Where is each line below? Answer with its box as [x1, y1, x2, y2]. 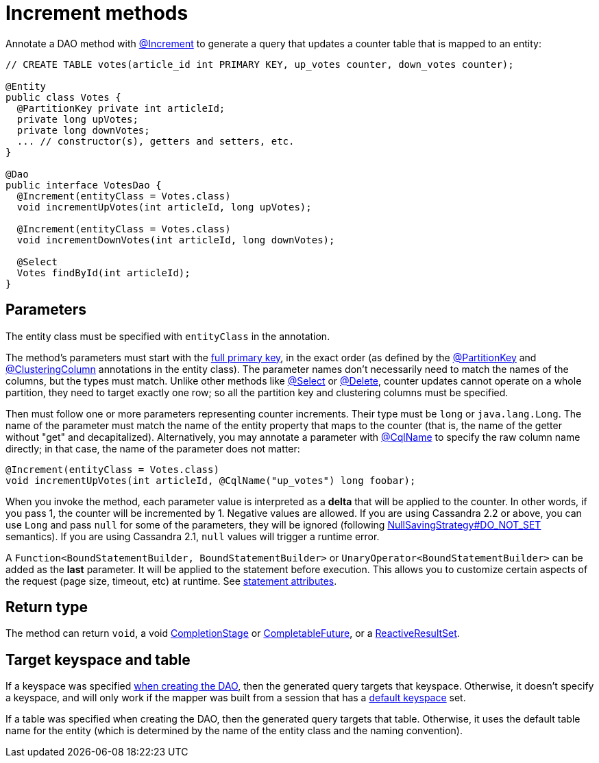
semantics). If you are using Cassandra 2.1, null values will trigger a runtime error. [5, 530, 380, 542]
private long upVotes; [16, 113, 138, 125]
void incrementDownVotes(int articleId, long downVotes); [16, 234, 335, 245]
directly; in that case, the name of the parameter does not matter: [5, 442, 300, 455]
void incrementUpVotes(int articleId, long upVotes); [16, 201, 312, 213]
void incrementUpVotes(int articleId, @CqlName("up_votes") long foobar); [5, 474, 416, 486]
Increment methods [5, 1, 188, 25]
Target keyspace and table [5, 651, 191, 668]
